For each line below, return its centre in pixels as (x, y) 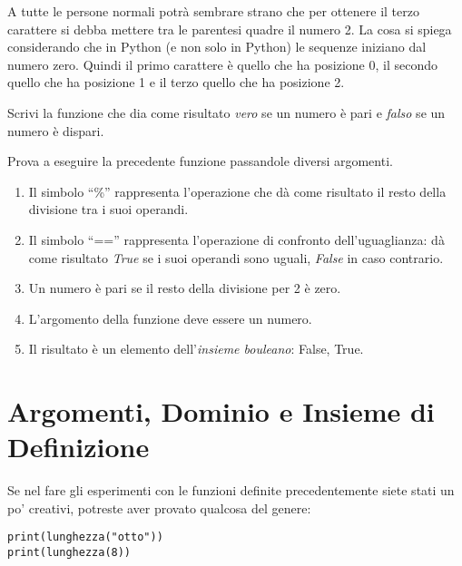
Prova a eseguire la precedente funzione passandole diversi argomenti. (200, 161)
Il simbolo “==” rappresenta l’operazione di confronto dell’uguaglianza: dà (236, 239)
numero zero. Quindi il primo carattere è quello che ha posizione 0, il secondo (222, 64)
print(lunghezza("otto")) (85, 537)
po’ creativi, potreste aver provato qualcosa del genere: (159, 507)
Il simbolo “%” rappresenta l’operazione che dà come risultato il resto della (237, 191)
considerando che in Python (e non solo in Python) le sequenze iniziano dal (217, 47)
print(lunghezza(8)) (69, 553)
